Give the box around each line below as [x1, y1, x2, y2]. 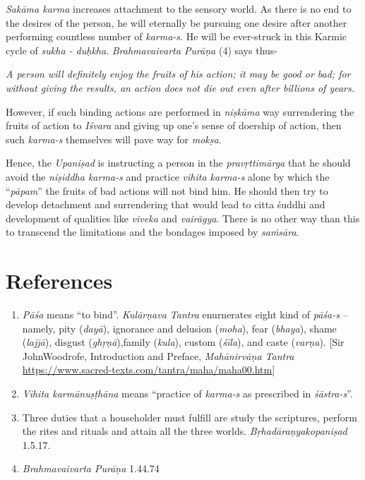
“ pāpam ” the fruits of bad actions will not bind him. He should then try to [6, 183, 328, 198]
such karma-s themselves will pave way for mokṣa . [6, 131, 222, 146]
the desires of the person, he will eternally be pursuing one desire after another [6, 15, 347, 30]
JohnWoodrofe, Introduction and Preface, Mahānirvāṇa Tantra [22, 348, 294, 363]
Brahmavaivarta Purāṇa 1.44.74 [22, 461, 160, 476]
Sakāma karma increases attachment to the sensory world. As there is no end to [6, 1, 352, 16]
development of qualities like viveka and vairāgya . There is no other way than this [6, 210, 360, 225]
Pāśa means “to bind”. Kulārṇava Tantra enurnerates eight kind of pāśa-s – [22, 307, 348, 322]
